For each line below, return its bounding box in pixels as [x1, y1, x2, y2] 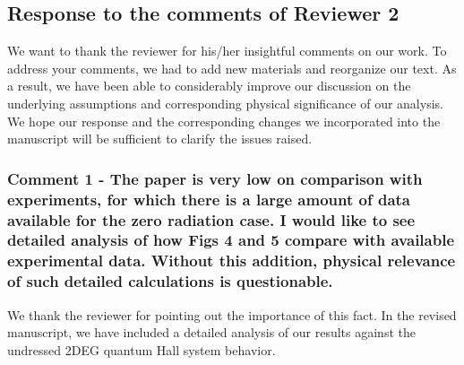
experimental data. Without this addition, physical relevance [7, 249, 456, 272]
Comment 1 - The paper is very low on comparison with [7, 167, 423, 189]
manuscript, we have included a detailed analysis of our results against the [7, 323, 416, 342]
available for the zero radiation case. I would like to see [7, 208, 416, 230]
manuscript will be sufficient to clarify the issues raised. [7, 129, 313, 148]
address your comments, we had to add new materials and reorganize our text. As [7, 58, 457, 77]
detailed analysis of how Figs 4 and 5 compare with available [7, 229, 455, 251]
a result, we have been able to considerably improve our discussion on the [7, 76, 411, 95]
